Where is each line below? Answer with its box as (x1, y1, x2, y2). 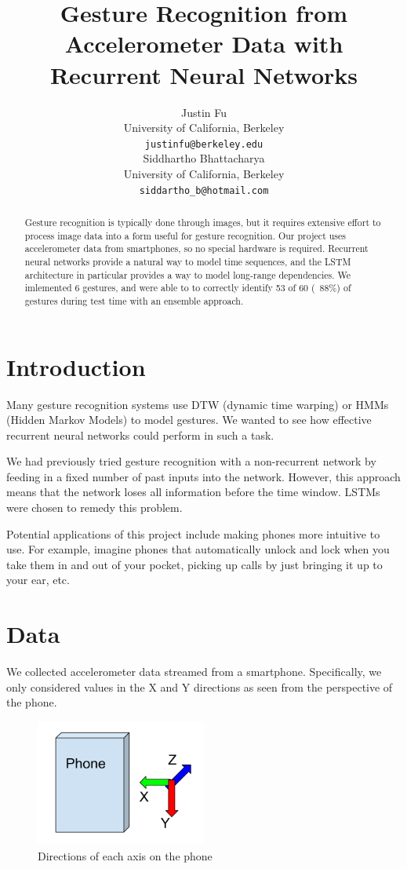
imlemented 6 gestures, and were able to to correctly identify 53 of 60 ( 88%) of (24, 281, 351, 294)
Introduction (6, 350, 146, 382)
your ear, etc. (6, 571, 70, 588)
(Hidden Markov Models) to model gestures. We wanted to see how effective (6, 411, 372, 428)
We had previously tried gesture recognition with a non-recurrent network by (6, 453, 376, 469)
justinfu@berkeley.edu (144, 138, 263, 150)
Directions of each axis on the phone (38, 847, 213, 864)
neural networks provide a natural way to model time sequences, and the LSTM (24, 254, 351, 268)
